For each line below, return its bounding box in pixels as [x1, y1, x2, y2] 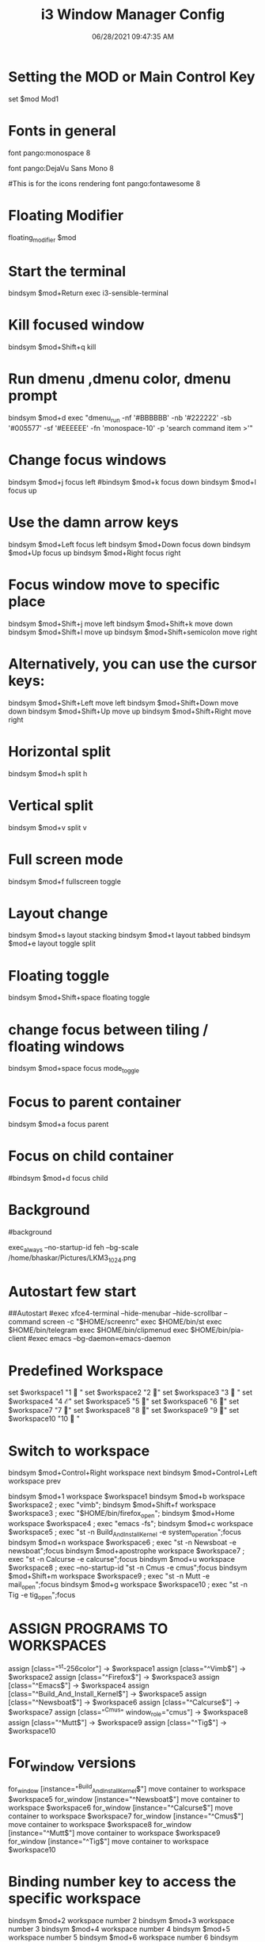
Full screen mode [8, 850, 124, 868]
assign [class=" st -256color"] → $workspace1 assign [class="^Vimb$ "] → [8, 1662, 247, 1674]
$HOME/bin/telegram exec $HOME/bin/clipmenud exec [8, 1325, 189, 1335]
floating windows [8, 1038, 125, 1055]
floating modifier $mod [8, 232, 77, 244]
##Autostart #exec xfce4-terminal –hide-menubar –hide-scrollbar [8, 1308, 222, 1318]
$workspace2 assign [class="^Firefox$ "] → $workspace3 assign [8, 1673, 220, 1682]
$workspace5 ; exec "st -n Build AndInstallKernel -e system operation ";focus [8, 1527, 241, 1538]
